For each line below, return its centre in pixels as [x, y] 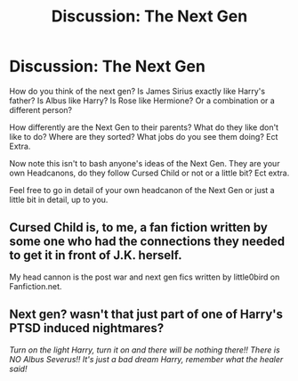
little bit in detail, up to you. [59, 199]
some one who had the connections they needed [147, 242]
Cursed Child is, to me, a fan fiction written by [139, 227]
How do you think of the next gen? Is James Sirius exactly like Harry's [137, 91]
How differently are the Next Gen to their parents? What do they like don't [144, 127]
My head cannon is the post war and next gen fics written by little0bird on [145, 277]
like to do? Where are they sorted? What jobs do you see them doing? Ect [144, 136]
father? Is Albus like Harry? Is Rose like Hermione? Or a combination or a [142, 101]
